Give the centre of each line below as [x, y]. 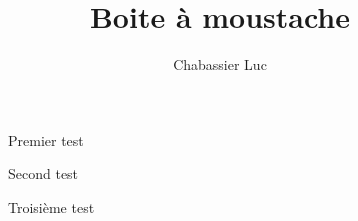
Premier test [46, 139]
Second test [43, 173]
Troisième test [51, 206]
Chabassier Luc [220, 64]
